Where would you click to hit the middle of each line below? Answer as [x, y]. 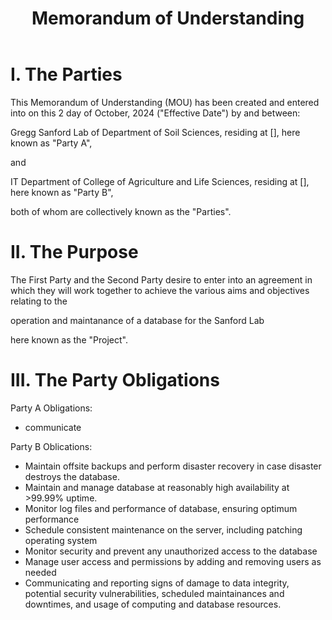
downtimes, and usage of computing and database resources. [153, 604]
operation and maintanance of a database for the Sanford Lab [137, 320]
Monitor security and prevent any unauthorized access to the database [171, 551]
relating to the [39, 301]
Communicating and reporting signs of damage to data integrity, [157, 583]
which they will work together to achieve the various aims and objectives [160, 290]
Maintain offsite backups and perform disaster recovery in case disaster [173, 466]
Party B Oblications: [51, 446]
